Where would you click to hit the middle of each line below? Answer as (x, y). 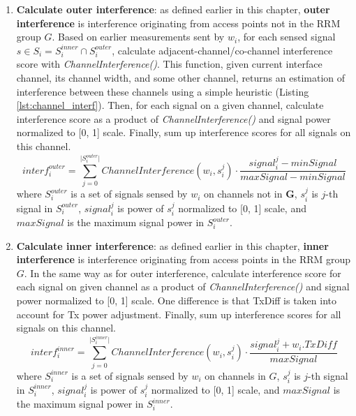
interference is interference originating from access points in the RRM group (184, 259)
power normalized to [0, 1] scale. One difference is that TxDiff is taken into (177, 300)
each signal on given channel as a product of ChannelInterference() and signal (183, 287)
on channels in (235, 375)
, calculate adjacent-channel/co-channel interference (222, 50)
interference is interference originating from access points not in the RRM (178, 23)
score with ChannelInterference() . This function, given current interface (169, 64)
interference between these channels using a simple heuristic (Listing (163, 91)
